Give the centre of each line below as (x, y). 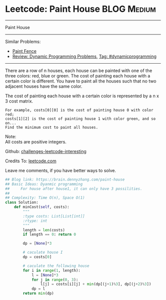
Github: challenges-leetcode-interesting (46, 151)
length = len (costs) (44, 230)
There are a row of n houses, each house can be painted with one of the (79, 71)
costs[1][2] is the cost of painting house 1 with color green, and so (80, 119)
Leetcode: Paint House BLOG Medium (81, 9)
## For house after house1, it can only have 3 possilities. (74, 188)
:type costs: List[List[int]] (54, 216)
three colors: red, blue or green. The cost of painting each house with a (78, 75)
